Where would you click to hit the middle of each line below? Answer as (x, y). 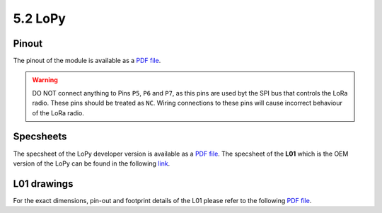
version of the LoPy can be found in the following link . (92, 163)
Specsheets (40, 137)
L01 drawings (43, 184)
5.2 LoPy (40, 18)
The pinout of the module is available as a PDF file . (87, 61)
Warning (45, 80)
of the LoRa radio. (58, 113)
